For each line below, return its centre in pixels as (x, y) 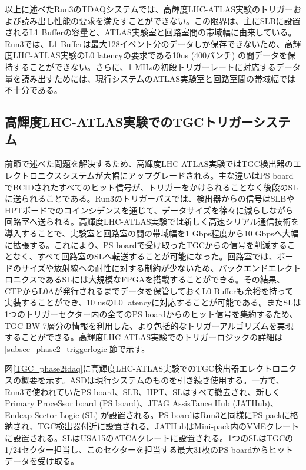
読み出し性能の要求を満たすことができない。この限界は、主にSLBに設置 (161, 20)
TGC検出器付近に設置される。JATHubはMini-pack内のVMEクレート (168, 426)
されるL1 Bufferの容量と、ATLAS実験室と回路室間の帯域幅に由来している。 (151, 32)
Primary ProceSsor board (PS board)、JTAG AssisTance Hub (117, 403)
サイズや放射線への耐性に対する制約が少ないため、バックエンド (144, 267)
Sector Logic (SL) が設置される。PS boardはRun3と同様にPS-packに (162, 414)
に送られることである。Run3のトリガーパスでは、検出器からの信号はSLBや (150, 198)
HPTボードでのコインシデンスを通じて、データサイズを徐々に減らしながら (149, 210)
